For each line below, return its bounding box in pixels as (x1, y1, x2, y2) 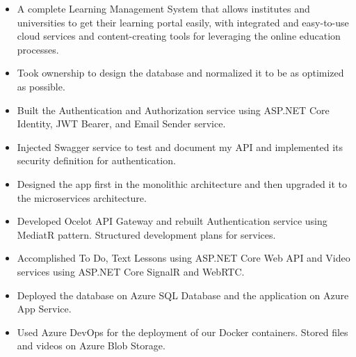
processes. (17, 42, 59, 56)
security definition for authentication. (17, 153, 176, 168)
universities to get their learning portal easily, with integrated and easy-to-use (17, 15, 349, 29)
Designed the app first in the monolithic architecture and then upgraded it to (17, 176, 348, 191)
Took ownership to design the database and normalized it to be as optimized (17, 65, 344, 80)
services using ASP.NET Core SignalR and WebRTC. (17, 264, 245, 278)
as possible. (17, 79, 65, 93)
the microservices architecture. (17, 190, 147, 205)
